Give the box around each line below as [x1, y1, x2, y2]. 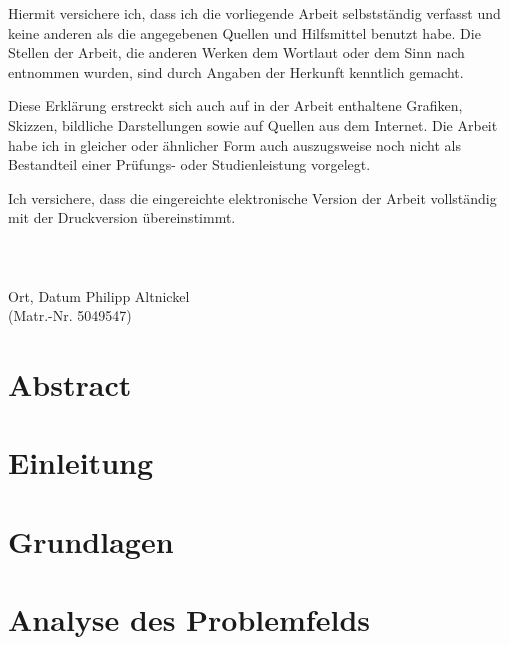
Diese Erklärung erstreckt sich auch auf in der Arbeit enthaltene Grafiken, [8, 95, 463, 116]
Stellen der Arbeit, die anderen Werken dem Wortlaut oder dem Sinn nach [8, 42, 465, 63]
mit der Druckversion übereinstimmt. [8, 207, 236, 228]
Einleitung [8, 442, 154, 483]
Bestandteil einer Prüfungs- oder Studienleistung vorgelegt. [8, 154, 371, 175]
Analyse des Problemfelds [8, 599, 370, 640]
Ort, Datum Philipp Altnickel [8, 285, 190, 306]
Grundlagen [8, 520, 174, 561]
